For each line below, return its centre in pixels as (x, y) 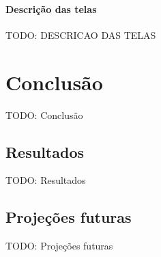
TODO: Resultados (46, 180)
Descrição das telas (51, 9)
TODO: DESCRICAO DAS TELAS (81, 35)
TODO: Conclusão (44, 114)
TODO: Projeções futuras (59, 246)
